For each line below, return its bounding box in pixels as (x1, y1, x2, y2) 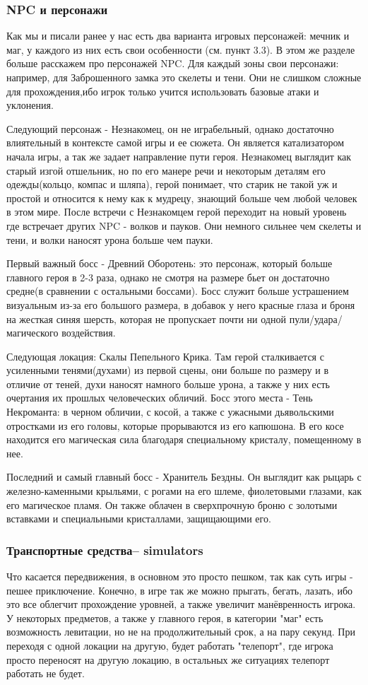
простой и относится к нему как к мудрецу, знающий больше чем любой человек (6, 190, 357, 205)
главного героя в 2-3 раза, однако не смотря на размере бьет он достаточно (6, 269, 330, 284)
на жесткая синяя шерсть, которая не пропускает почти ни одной (6, 311, 286, 326)
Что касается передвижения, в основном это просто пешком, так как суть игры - (6, 569, 353, 584)
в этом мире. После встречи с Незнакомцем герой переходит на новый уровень (6, 204, 347, 219)
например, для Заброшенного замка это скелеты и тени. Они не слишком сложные (6, 70, 362, 84)
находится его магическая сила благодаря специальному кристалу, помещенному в (6, 432, 362, 447)
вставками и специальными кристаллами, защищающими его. (6, 511, 271, 526)
